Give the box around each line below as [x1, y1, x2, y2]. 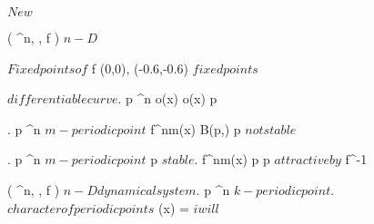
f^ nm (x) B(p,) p [150, 119, 241, 138]
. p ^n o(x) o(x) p [117, 89, 217, 108]
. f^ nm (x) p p [194, 150, 270, 169]
